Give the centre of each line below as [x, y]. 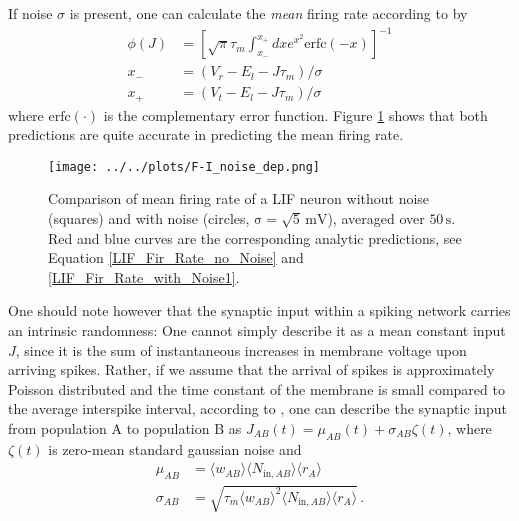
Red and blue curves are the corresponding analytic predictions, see [255, 237]
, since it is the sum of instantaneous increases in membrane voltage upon [241, 349]
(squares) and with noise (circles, [149, 218]
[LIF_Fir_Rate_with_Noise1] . [144, 276]
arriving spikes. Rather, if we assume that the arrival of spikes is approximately [251, 369]
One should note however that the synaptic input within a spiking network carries [259, 310]
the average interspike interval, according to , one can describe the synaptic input [257, 408]
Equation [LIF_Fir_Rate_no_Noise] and [176, 257]
